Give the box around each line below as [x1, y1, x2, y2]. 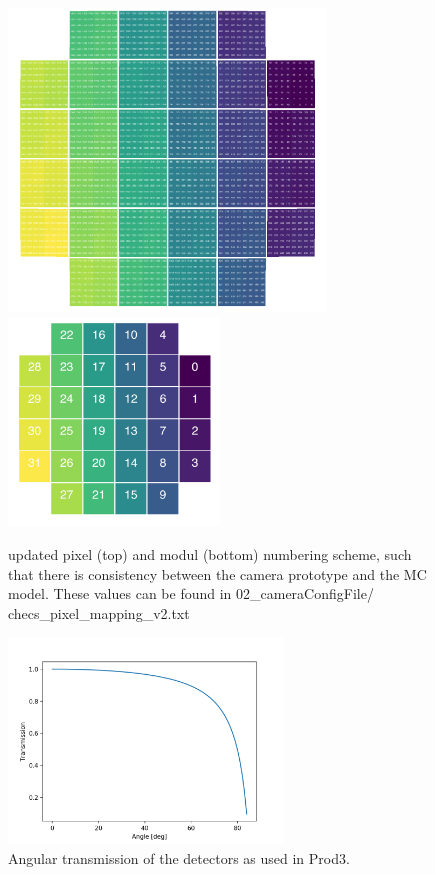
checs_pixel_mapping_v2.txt [8, 602, 190, 623]
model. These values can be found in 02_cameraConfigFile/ [8, 583, 374, 604]
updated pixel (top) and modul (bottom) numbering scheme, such [8, 543, 412, 564]
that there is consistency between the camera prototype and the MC [8, 563, 427, 584]
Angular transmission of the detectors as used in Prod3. [8, 847, 350, 868]
